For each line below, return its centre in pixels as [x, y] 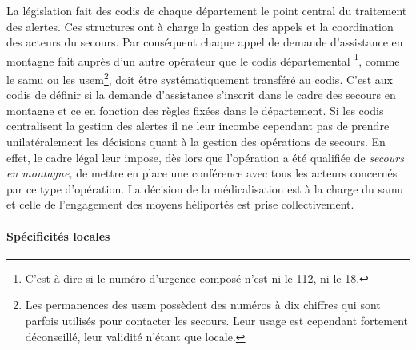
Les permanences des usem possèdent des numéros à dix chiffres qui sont [203, 305]
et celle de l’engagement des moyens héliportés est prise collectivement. [180, 204]
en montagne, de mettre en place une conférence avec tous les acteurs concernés [202, 173]
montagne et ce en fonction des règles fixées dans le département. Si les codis [195, 110]
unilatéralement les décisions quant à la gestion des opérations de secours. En [196, 142]
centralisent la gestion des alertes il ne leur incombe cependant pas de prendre [198, 126]
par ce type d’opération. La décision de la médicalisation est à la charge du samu [205, 188]
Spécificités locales [58, 235]
